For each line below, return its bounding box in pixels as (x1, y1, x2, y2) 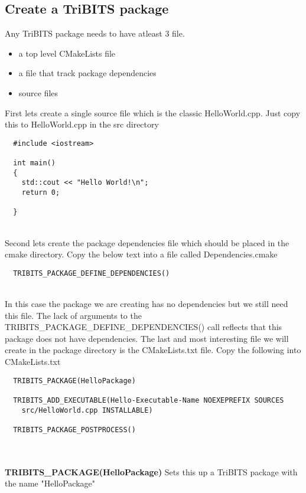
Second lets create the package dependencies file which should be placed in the (5, 236, 289, 249)
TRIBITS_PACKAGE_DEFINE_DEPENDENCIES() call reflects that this (5, 321, 282, 333)
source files (18, 86, 58, 99)
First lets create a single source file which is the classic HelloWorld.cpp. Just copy (5, 106, 301, 119)
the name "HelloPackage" (5, 477, 95, 489)
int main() (13, 159, 56, 168)
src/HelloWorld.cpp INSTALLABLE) (21, 406, 153, 414)
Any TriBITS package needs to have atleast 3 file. (5, 27, 185, 40)
